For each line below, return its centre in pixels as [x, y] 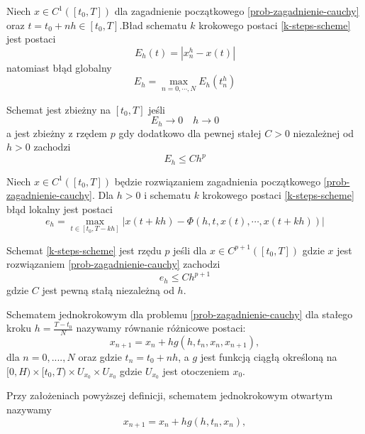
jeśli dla [190, 250]
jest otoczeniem [196, 370]
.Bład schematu [153, 25]
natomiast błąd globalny [59, 67]
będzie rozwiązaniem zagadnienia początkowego [218, 181]
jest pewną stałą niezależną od [108, 289]
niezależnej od [324, 132]
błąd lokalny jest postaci [60, 208]
